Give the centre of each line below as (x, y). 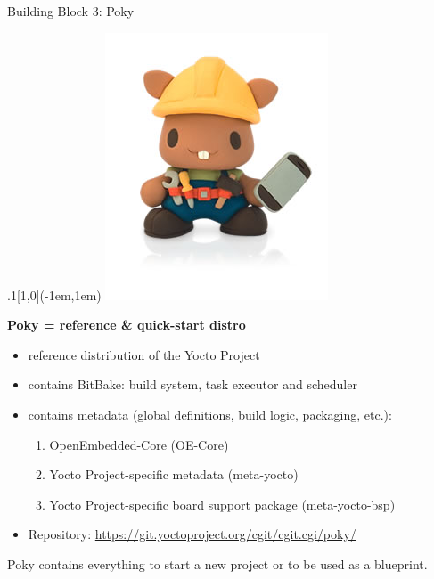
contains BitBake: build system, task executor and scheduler (192, 384)
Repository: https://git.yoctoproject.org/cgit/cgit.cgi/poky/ (192, 534)
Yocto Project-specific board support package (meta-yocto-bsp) (222, 504)
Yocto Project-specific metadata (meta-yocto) (174, 474)
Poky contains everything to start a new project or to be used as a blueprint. (217, 563)
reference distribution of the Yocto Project (144, 354)
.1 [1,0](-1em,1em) (54, 294)
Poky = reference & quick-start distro (127, 325)
